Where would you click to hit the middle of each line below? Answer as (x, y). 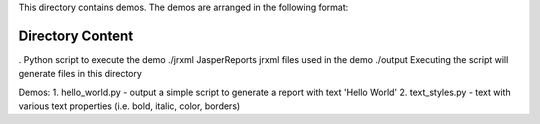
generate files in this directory (80, 74)
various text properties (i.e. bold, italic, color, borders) (129, 106)
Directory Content (76, 35)
